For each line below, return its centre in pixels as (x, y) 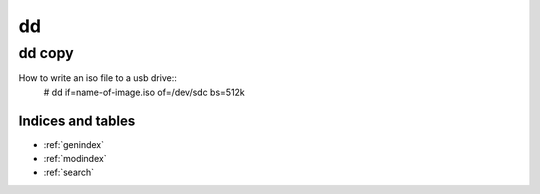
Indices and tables (77, 120)
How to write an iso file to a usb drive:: (97, 78)
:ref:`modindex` (75, 159)
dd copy (46, 53)
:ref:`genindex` (74, 144)
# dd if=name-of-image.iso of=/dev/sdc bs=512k (144, 92)
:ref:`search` (69, 172)
